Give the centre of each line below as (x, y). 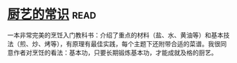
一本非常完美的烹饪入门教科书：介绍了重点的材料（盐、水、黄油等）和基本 (115, 35)
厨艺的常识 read (52, 14)
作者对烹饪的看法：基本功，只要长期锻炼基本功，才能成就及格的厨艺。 (115, 52)
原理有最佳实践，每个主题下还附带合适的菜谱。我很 (146, 43)
